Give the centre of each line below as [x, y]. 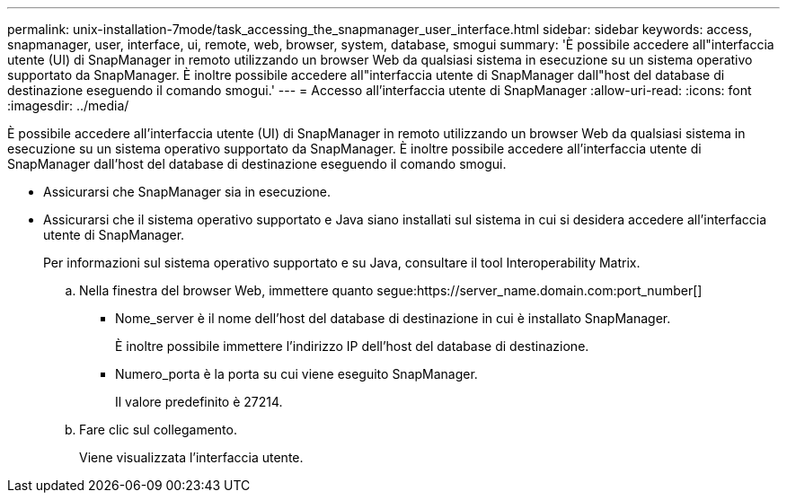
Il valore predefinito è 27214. [199, 402]
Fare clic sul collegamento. [158, 430]
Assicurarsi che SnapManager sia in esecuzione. [187, 192]
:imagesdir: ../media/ [68, 105]
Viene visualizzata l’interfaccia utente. [191, 457]
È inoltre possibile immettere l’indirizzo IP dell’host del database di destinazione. [352, 346]
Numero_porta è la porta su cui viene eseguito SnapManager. [296, 374]
